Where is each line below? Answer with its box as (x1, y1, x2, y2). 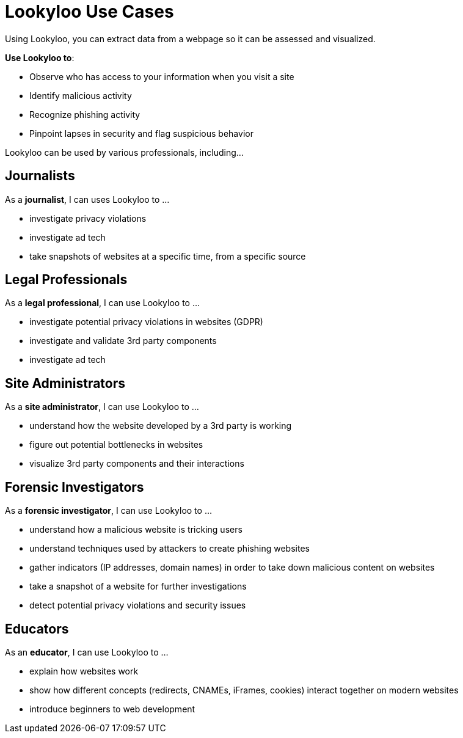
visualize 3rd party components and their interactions (29, 458, 244, 469)
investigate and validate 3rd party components (29, 335, 217, 346)
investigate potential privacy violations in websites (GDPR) (29, 316, 263, 327)
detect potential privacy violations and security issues (29, 600, 246, 611)
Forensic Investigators (5, 479, 144, 495)
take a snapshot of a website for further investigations (29, 581, 247, 592)
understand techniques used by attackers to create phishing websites (29, 543, 310, 554)
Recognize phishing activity (29, 109, 140, 120)
